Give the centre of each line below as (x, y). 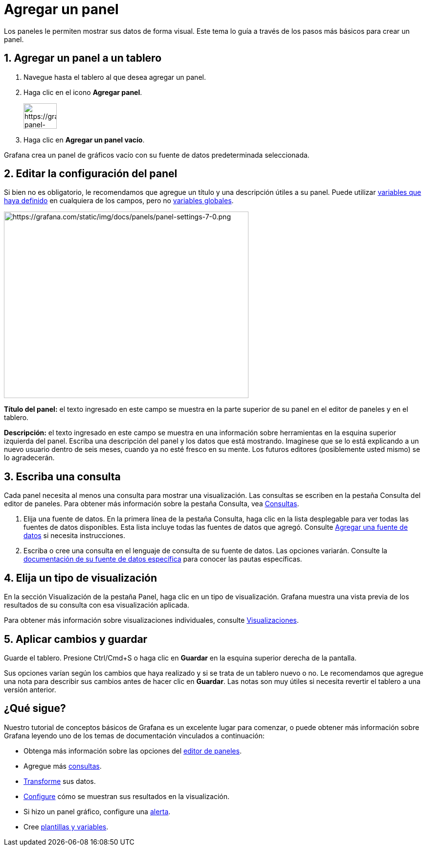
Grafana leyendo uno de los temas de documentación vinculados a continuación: (134, 735)
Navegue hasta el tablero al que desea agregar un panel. (115, 77)
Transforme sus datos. (60, 781)
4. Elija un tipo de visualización (81, 578)
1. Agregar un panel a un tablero (83, 58)
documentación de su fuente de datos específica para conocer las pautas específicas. (163, 559)
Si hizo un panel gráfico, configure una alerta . (97, 811)
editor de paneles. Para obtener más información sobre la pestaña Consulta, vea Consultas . (152, 504)
